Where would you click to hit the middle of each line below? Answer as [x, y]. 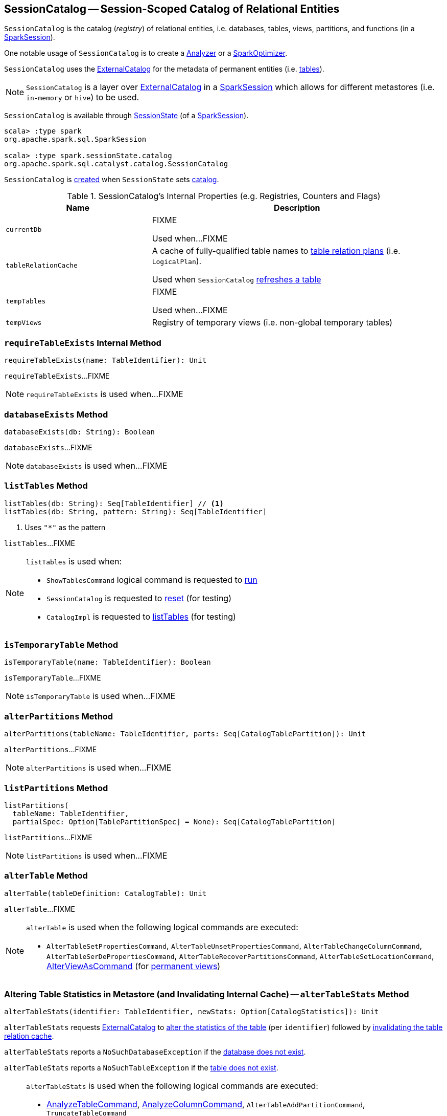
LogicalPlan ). [177, 261]
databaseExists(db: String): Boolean [80, 432]
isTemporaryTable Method [61, 645]
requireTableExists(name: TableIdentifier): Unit [105, 360]
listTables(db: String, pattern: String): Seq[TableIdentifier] [136, 511]
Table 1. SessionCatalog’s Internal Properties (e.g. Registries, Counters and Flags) [224, 196]
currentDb [24, 229]
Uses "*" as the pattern [65, 527]
